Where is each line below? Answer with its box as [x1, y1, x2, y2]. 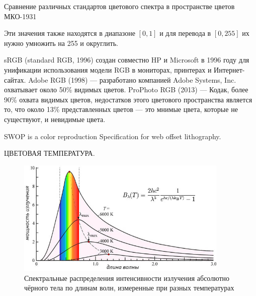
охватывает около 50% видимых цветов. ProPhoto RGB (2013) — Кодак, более [4, 84, 248, 95]
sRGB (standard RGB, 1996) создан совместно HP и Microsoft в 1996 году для [4, 54, 249, 65]
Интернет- [214, 64, 245, 75]
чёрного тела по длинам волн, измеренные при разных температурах [24, 282, 234, 293]
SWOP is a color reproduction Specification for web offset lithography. [4, 131, 221, 141]
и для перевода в [159, 28, 211, 38]
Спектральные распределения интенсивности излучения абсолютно [24, 272, 230, 283]
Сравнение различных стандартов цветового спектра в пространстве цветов [4, 1, 235, 11]
